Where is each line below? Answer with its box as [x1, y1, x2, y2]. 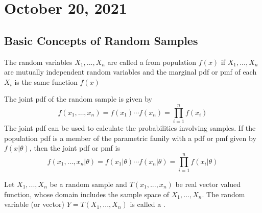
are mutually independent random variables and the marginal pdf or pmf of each [4, 66, 257, 77]
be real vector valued [175, 178, 241, 189]
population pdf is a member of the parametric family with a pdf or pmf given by [4, 132, 256, 143]
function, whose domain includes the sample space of [4, 188, 170, 199]
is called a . [130, 199, 165, 209]
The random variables [4, 56, 73, 67]
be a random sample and [50, 178, 127, 189]
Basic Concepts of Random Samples [4, 32, 198, 48]
